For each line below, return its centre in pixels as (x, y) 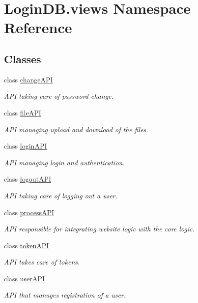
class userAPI (24, 278)
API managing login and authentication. (64, 162)
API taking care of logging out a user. (61, 195)
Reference (38, 27)
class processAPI (29, 212)
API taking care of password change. (59, 96)
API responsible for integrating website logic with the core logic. (99, 229)
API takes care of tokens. (42, 262)
